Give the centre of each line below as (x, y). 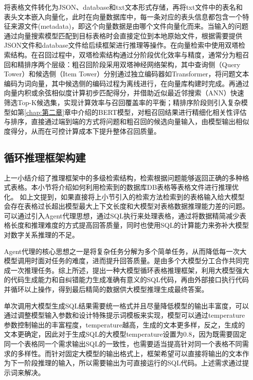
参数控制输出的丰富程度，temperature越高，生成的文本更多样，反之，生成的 (125, 324)
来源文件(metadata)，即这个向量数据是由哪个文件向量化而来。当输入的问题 (129, 26)
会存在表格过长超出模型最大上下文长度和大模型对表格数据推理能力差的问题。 (126, 206)
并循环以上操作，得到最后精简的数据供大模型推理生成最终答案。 (106, 289)
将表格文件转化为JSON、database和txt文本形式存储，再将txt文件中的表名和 (123, 7)
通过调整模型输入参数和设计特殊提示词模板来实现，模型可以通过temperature (125, 315)
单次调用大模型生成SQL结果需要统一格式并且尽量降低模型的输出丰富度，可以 (126, 305)
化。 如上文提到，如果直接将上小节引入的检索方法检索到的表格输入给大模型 (124, 196)
